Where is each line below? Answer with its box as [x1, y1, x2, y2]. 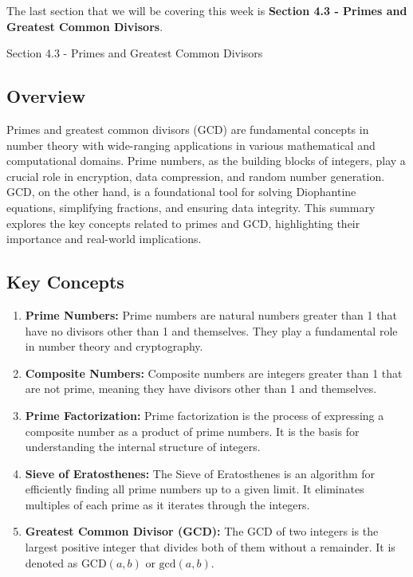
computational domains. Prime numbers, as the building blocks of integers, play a [6, 152, 406, 169]
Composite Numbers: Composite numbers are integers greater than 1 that [25, 364, 403, 381]
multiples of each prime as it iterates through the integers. [25, 496, 310, 512]
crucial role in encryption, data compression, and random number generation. [6, 167, 385, 184]
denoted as [25, 554, 78, 571]
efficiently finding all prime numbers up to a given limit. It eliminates [25, 481, 364, 497]
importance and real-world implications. [6, 230, 202, 247]
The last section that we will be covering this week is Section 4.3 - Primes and [6, 2, 407, 18]
